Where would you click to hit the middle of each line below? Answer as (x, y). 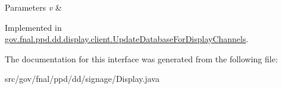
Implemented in (33, 27)
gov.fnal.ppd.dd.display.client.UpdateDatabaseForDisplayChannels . (127, 39)
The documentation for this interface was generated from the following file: (141, 58)
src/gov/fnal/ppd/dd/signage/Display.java (82, 79)
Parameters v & (33, 7)
